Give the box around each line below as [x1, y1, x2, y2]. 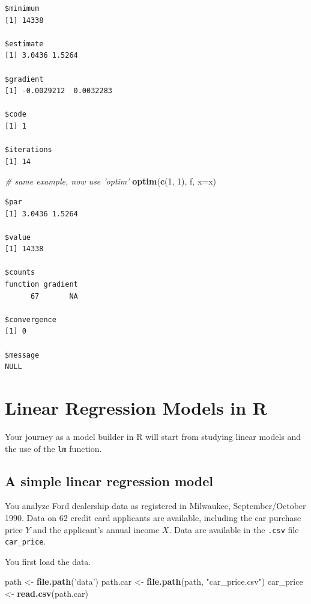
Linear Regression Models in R [5, 395, 268, 419]
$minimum [5, 4, 40, 13]
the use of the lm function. [5, 442, 102, 454]
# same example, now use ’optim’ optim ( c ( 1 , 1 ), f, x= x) [5, 175, 217, 188]
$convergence [5, 315, 56, 324]
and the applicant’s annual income [33, 523, 160, 535]
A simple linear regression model [5, 471, 213, 490]
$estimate [5, 39, 44, 48]
